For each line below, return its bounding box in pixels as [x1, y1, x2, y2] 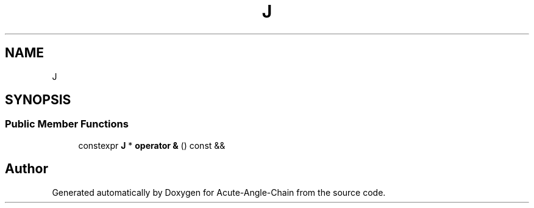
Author [5, 161, 48, 177]
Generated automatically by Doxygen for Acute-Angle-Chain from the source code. [52, 187, 386, 198]
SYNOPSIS [5, 92, 71, 108]
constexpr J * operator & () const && [78, 140, 226, 151]
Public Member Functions [5, 118, 129, 131]
